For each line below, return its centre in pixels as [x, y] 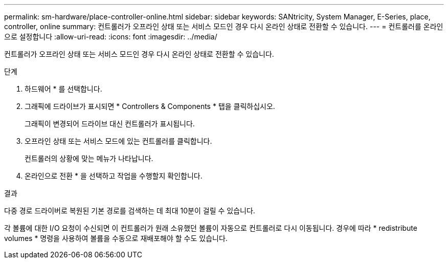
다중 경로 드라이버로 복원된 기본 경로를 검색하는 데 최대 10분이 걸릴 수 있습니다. [130, 211]
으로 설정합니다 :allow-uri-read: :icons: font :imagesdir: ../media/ [111, 37]
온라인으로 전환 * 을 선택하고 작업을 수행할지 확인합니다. [114, 176]
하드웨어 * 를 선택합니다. [63, 89]
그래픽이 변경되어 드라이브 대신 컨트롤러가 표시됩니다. [110, 124]
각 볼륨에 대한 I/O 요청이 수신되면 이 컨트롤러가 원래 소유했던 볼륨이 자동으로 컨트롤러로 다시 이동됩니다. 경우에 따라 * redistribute [211, 228]
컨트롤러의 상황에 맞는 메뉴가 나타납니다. [89, 158]
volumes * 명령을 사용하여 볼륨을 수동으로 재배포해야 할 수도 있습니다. [116, 238]
